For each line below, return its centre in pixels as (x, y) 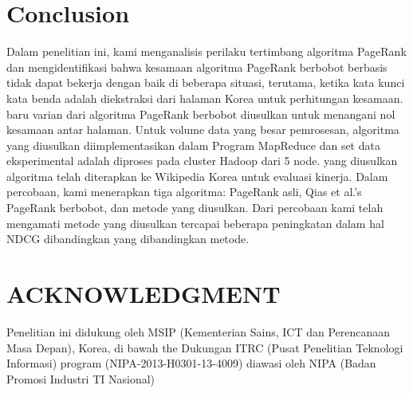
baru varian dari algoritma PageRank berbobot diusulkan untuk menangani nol (201, 114)
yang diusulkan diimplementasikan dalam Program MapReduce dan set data (193, 145)
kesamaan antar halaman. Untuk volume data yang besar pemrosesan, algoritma (203, 130)
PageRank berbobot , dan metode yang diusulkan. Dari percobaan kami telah (195, 208)
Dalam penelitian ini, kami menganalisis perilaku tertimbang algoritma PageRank (206, 51)
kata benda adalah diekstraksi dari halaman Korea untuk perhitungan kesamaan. (205, 98)
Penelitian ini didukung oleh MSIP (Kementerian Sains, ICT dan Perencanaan (199, 331)
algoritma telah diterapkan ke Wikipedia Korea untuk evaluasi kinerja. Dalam (197, 176)
